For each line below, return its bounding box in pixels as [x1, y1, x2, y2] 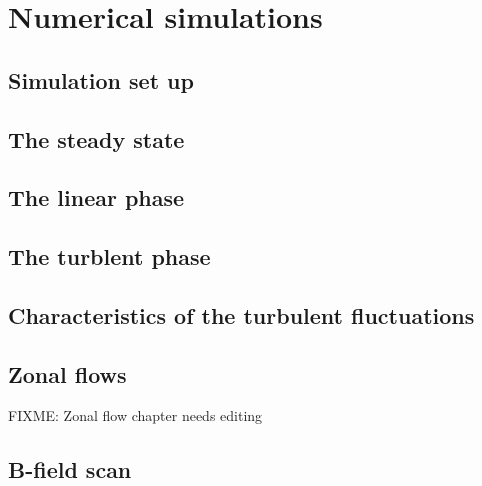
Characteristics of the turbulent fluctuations [8, 299, 475, 330]
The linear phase [8, 182, 185, 213]
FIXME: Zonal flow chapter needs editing [8, 405, 263, 426]
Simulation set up [8, 64, 194, 95]
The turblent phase [8, 241, 211, 272]
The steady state [8, 123, 185, 154]
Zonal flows [8, 358, 127, 389]
